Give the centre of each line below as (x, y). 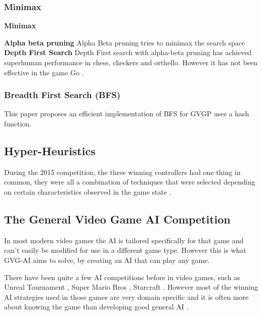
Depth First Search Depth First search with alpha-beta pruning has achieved (128, 52)
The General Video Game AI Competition (117, 219)
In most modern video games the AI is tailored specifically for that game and (124, 240)
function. (18, 123)
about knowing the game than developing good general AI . (96, 307)
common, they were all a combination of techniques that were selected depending (130, 182)
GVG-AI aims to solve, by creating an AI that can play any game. (107, 260)
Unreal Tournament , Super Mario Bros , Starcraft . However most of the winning (131, 287)
